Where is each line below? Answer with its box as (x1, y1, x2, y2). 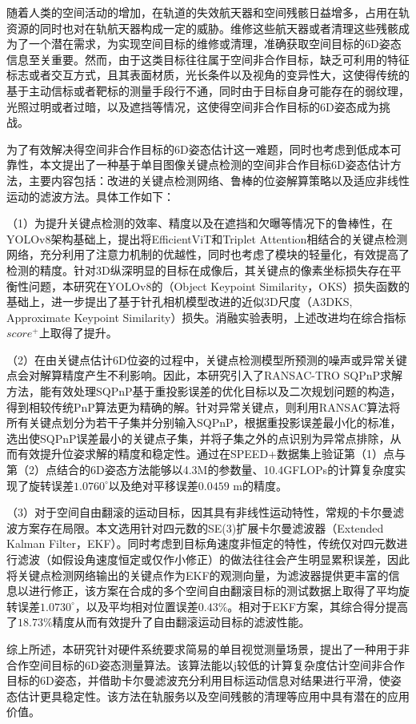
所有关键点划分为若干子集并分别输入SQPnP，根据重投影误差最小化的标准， (6, 414, 402, 431)
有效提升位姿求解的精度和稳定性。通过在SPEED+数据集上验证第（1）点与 (17, 445, 406, 462)
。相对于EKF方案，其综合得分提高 (227, 597, 408, 614)
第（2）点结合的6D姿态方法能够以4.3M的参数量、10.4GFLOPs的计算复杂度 (6, 461, 395, 478)
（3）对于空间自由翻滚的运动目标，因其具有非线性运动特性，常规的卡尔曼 (6, 504, 393, 521)
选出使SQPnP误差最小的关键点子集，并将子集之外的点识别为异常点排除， (6, 429, 390, 446)
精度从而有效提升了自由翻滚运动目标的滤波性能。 (52, 613, 310, 630)
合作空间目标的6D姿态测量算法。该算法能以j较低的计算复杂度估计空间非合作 (6, 656, 405, 673)
